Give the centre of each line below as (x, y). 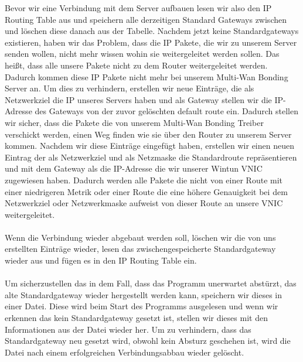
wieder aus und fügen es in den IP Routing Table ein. (101, 260)
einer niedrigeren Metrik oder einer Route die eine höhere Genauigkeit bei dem (146, 191)
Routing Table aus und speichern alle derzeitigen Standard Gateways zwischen (146, 19)
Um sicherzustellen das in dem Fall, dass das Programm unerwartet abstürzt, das (151, 283)
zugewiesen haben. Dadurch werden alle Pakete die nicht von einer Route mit (144, 180)
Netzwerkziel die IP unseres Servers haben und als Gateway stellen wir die (138, 99)
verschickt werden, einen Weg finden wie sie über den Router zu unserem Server (148, 134)
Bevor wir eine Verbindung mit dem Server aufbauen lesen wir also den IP (138, 8)
